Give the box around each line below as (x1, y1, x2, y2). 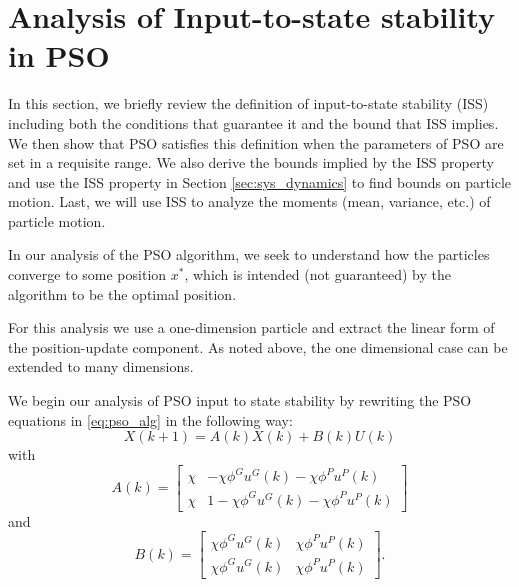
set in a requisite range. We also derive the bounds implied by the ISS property (8, 152, 494, 173)
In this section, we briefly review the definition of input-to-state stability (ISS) (8, 93, 489, 114)
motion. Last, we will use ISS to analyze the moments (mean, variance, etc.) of (8, 191, 491, 212)
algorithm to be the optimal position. (8, 283, 237, 304)
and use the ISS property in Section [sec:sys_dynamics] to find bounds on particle (8, 171, 512, 192)
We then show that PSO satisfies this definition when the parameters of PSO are (8, 132, 504, 153)
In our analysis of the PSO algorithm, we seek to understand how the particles (8, 244, 490, 265)
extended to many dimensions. (8, 356, 194, 377)
